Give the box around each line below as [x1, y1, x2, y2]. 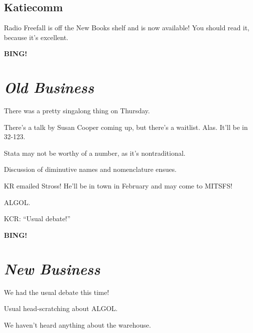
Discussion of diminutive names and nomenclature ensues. [4, 164, 177, 174]
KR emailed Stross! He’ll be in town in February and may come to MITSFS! [4, 181, 233, 191]
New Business [4, 258, 100, 279]
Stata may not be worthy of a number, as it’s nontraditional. [4, 147, 186, 158]
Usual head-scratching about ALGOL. [4, 303, 118, 313]
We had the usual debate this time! [4, 287, 109, 297]
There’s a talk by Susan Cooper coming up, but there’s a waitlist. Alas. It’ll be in [4, 122, 248, 132]
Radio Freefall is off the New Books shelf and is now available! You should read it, [4, 22, 250, 33]
